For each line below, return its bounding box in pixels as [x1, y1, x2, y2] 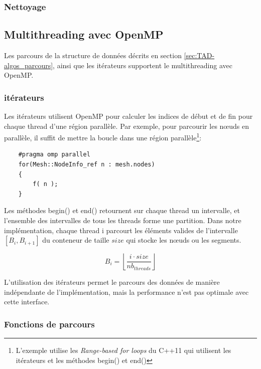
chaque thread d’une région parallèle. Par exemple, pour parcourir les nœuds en [4, 120, 249, 131]
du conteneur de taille [42, 235, 109, 245]
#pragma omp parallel [18, 151, 90, 158]
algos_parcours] [4, 60, 53, 70]
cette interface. [4, 296, 50, 307]
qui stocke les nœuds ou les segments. [126, 235, 241, 245]
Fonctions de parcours [4, 317, 95, 330]
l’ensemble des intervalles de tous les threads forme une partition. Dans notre [4, 215, 241, 226]
